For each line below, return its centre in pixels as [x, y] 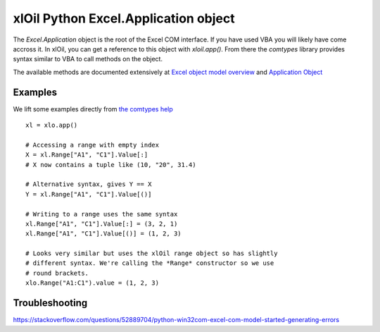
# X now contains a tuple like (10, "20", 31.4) [111, 165]
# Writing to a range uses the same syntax [102, 214]
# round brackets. [57, 273]
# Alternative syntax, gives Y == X [89, 184]
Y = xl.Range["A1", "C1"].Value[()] [89, 194]
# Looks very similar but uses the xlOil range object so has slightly [152, 253]
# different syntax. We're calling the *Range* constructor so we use [150, 263]
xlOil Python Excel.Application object [124, 18]
